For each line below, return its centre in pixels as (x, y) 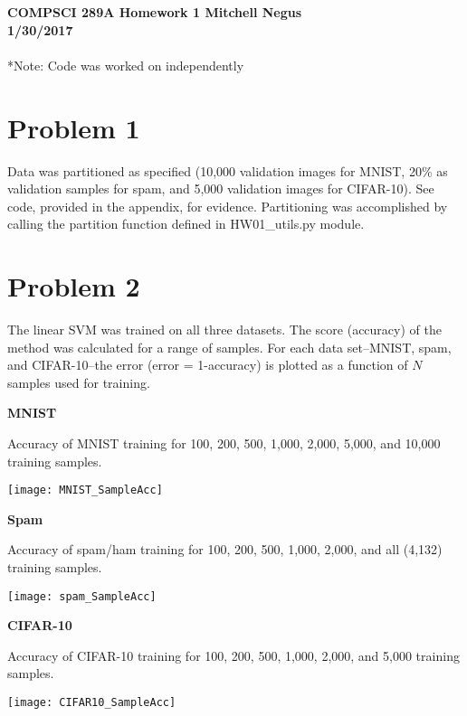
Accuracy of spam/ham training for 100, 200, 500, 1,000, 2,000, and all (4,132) (225, 549)
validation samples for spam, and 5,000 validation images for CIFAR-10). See (221, 188)
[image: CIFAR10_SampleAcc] (92, 703)
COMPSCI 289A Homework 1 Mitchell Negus (155, 12)
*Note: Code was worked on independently (126, 65)
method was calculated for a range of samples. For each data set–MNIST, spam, (229, 347)
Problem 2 (74, 286)
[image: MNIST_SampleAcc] (85, 490)
